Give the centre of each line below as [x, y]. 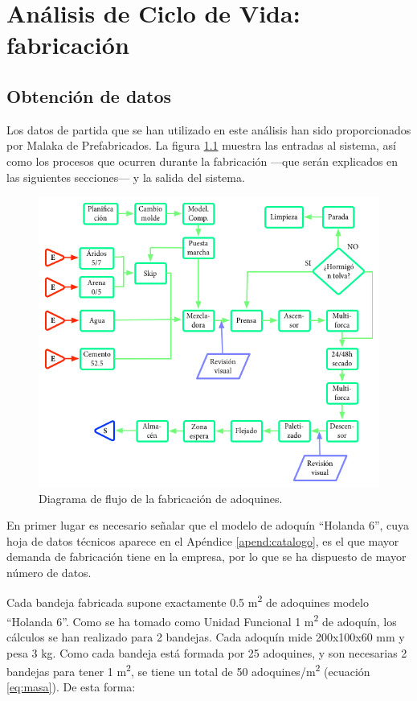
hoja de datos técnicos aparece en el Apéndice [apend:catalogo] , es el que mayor [203, 540]
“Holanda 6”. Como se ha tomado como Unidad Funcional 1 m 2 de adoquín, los [202, 620]
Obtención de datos [89, 95]
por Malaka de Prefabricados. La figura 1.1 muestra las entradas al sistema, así [201, 145]
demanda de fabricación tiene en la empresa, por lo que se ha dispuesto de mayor [206, 557]
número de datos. [49, 572]
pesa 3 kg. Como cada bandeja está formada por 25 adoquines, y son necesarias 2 [207, 652]
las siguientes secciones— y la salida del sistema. [126, 177]
